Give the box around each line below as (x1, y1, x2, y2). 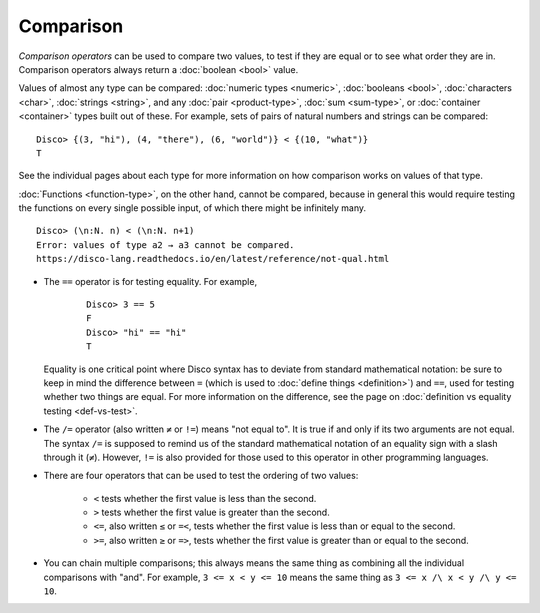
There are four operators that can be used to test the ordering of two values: (43, 470, 359, 482)
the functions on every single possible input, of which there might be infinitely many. (18, 202, 367, 214)
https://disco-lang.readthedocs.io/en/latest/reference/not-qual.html (36, 253, 390, 265)
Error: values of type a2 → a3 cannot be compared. (36, 239, 295, 250)
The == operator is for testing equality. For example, (43, 275, 258, 287)
